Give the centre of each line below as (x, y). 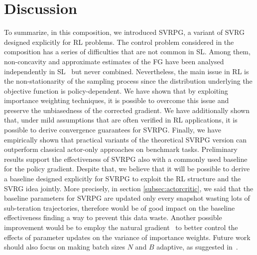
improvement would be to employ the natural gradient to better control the (121, 227)
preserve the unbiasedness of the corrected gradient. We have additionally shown (127, 110)
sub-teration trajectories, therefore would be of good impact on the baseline (120, 207)
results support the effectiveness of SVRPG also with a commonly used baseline (126, 159)
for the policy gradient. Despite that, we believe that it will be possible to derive (127, 169)
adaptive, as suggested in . (197, 247)
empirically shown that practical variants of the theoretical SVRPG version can (126, 139)
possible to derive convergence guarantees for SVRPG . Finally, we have (113, 130)
